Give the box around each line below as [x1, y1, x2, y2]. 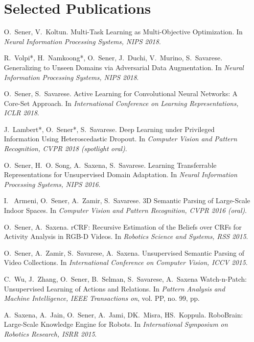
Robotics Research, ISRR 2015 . [4, 328, 97, 339]
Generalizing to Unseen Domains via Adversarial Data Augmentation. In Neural [4, 62, 244, 72]
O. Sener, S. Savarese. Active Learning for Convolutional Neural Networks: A [4, 88, 238, 99]
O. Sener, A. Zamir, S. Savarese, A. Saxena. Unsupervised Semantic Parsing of [4, 247, 245, 258]
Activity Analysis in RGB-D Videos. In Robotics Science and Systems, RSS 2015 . [4, 231, 248, 241]
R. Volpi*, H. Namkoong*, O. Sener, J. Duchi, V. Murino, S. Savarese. [4, 53, 223, 63]
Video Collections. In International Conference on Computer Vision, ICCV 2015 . [4, 257, 248, 267]
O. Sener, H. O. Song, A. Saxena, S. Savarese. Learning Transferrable [4, 159, 217, 170]
